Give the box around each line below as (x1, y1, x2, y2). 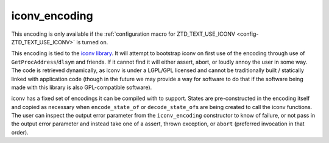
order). (11, 128, 29, 136)
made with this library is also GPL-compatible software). (11, 84, 152, 91)
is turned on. (76, 38, 108, 45)
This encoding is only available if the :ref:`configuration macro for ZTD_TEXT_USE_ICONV (11, 30, 236, 38)
